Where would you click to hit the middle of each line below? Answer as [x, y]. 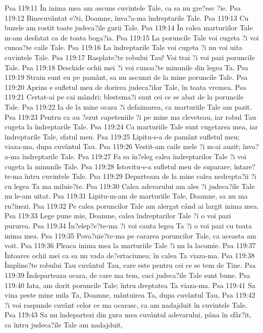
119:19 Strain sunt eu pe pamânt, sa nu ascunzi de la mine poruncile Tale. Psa [126, 77]
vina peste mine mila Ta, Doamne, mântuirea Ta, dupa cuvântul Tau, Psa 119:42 [130, 295]
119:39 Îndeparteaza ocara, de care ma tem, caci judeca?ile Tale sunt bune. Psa [127, 275]
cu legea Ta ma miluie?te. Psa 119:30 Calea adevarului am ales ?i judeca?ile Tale [130, 186]
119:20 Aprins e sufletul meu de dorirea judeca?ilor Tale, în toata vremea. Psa [125, 87]
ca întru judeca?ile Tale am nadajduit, [64, 324]
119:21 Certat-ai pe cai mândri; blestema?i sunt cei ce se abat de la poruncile [124, 97]
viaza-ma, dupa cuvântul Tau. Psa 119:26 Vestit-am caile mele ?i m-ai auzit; [123, 146]
